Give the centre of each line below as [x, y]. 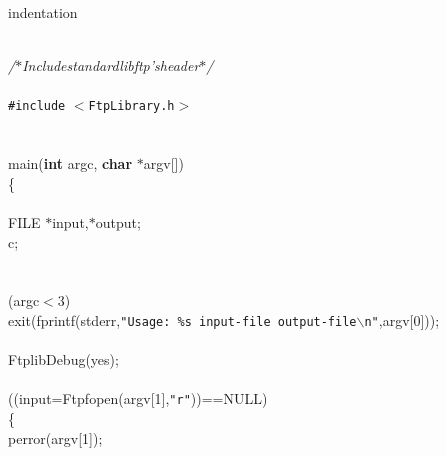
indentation [43, 12]
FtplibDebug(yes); [63, 359]
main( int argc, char [70, 163]
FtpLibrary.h [131, 106]
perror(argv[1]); [55, 437]
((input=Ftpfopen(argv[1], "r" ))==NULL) [138, 398]
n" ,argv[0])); [402, 319]
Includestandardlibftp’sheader [111, 65]
